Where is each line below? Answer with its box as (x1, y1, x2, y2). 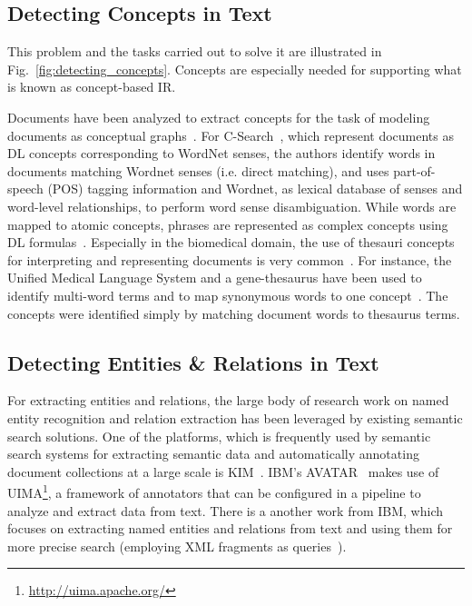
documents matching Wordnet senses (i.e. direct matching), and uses (7, 161, 389, 180)
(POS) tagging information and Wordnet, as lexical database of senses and (47, 179, 463, 198)
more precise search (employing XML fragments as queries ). (7, 536, 347, 555)
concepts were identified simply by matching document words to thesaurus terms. (7, 303, 460, 323)
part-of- (393, 161, 436, 180)
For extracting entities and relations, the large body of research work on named (7, 391, 449, 410)
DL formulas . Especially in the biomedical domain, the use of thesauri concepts (7, 233, 455, 252)
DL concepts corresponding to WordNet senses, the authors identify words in (7, 144, 436, 163)
